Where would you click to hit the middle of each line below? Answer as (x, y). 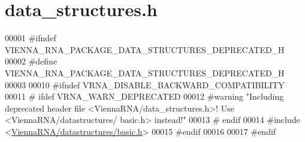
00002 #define (31, 61)
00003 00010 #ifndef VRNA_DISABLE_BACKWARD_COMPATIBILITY (145, 84)
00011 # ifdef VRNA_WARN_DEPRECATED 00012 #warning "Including (144, 96)
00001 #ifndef (31, 38)
